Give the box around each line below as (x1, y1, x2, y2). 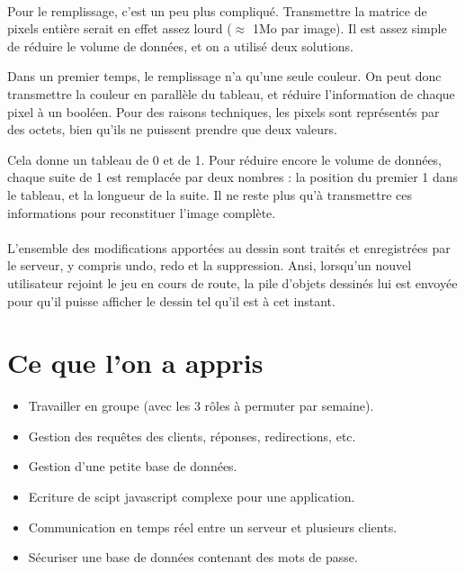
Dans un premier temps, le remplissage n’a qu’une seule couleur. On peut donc (7, 67, 442, 86)
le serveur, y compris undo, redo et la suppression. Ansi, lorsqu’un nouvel (7, 256, 412, 275)
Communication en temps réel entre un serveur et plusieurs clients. (28, 517, 398, 536)
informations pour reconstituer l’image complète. (7, 203, 276, 222)
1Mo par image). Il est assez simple (252, 19, 447, 38)
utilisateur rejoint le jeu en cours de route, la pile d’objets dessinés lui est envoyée (7, 273, 458, 292)
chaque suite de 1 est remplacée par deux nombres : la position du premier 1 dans (7, 168, 459, 186)
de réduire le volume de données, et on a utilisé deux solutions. (7, 36, 353, 55)
